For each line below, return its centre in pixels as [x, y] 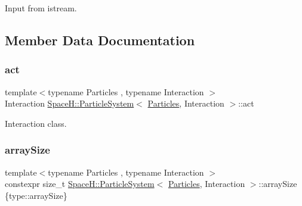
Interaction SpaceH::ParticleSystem [70, 103]
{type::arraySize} [36, 195]
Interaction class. [36, 123]
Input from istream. [41, 8]
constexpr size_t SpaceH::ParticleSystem [80, 184]
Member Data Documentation [100, 40]
